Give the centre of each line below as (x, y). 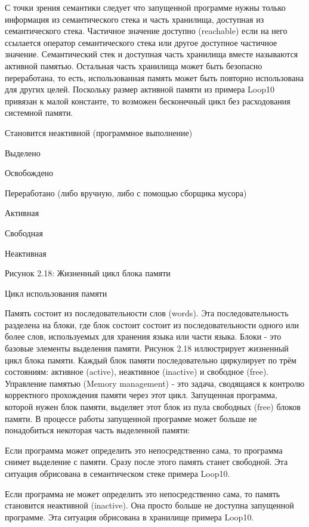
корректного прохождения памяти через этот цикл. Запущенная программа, (141, 395)
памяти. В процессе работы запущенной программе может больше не (131, 418)
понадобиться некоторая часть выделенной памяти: (98, 430)
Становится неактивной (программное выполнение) (99, 132)
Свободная (24, 232)
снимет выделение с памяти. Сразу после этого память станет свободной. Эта (146, 462)
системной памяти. (39, 113)
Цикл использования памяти (56, 293)
